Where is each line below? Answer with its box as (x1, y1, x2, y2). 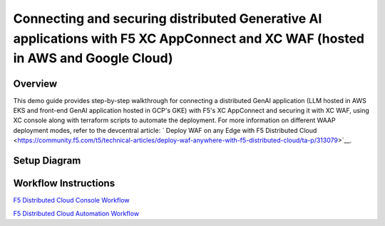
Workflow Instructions (13, 178, 115, 190)
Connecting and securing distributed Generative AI (13, 11, 322, 26)
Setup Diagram (13, 155, 81, 167)
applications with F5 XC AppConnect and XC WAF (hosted (13, 31, 365, 46)
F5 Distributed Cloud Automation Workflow (13, 209, 139, 217)
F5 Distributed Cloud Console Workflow (13, 196, 130, 205)
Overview (13, 77, 58, 90)
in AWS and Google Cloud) (13, 50, 173, 67)
